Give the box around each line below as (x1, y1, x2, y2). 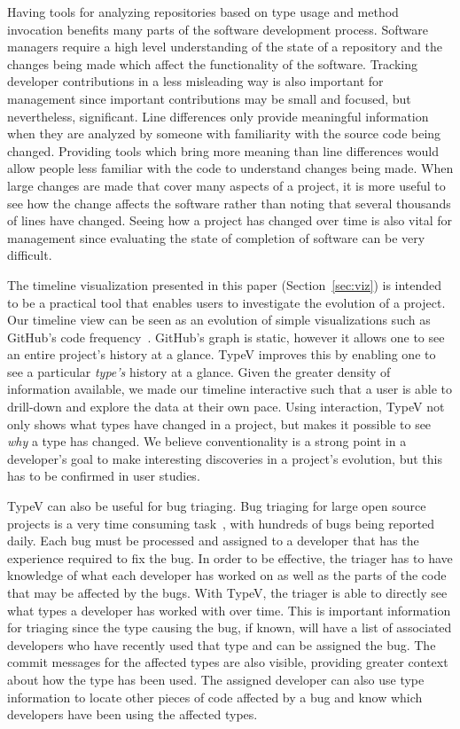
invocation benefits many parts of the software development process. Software (7, 20, 428, 38)
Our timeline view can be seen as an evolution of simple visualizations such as (7, 310, 431, 329)
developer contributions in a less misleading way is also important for (7, 72, 384, 90)
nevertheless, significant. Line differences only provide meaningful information (7, 106, 429, 125)
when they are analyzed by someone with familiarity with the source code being (7, 124, 441, 143)
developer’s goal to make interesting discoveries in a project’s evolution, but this (7, 449, 442, 467)
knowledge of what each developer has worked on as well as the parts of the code (7, 566, 447, 584)
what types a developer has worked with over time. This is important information (7, 600, 451, 619)
